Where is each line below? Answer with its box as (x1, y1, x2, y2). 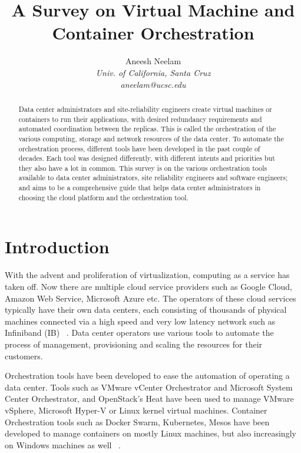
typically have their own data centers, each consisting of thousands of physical (5, 303, 287, 316)
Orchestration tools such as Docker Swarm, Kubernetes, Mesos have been (5, 415, 270, 428)
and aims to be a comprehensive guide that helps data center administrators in (18, 183, 261, 193)
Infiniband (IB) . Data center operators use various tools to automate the (5, 326, 274, 339)
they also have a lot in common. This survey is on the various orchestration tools (18, 163, 267, 173)
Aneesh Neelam (125, 55, 181, 67)
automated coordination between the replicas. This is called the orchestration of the (18, 124, 276, 134)
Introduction (5, 234, 110, 259)
